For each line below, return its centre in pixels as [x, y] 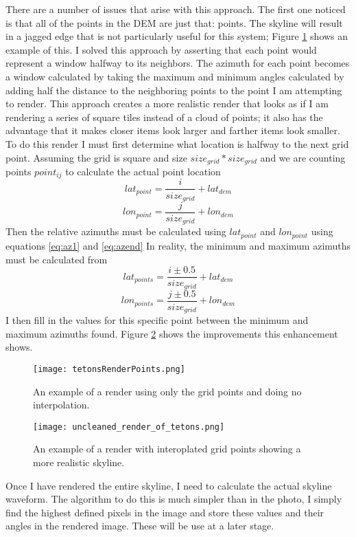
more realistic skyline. [79, 462]
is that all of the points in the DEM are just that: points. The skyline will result [174, 22]
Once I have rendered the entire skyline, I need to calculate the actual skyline [169, 485]
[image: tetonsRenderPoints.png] [109, 369]
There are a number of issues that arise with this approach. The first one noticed [176, 9]
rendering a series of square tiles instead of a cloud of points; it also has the [164, 117]
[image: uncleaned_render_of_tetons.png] [129, 427]
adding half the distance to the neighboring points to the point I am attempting [174, 90]
